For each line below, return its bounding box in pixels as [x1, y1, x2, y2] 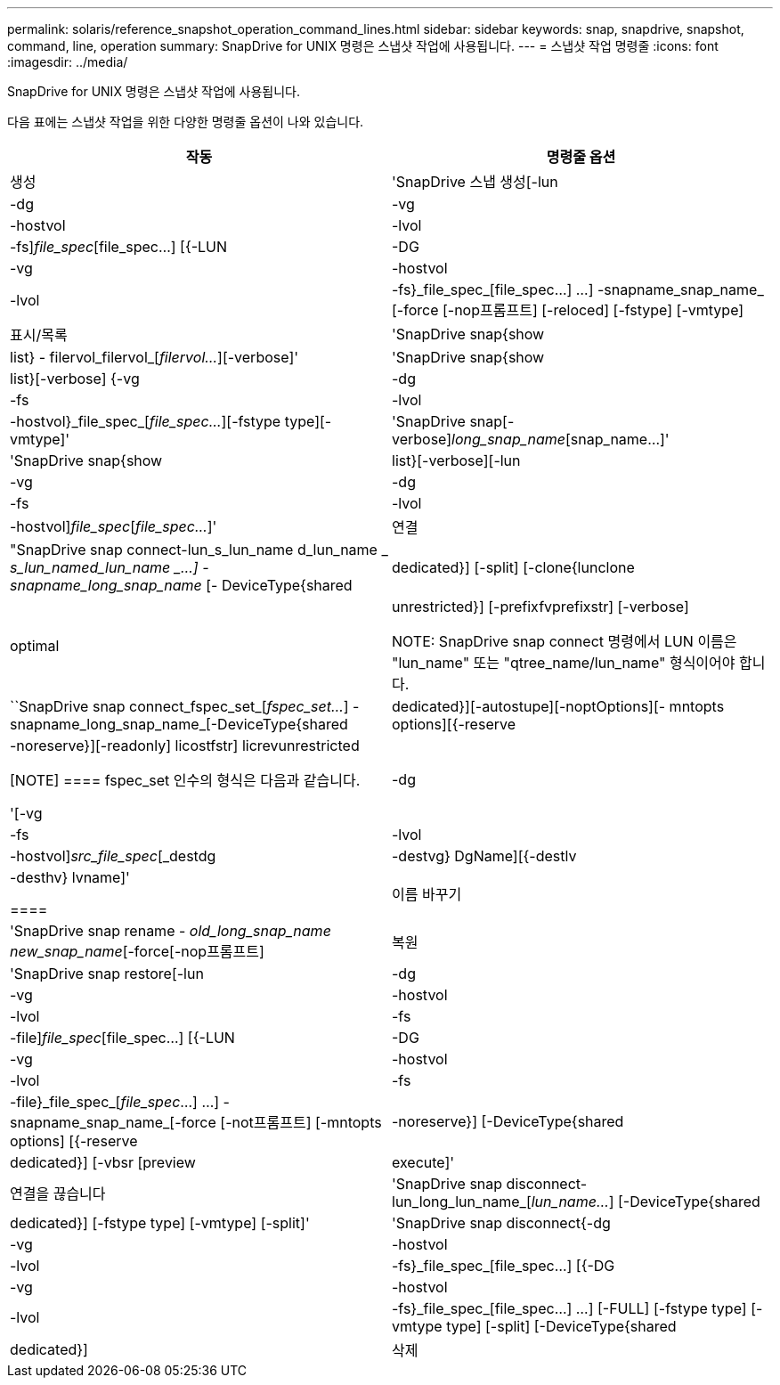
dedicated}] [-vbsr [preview [10, 1153, 196, 1171]
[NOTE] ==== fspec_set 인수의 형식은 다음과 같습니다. [10, 771, 361, 789]
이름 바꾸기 [392, 885, 462, 903]
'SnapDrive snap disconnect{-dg [392, 1214, 611, 1232]
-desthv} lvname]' [10, 868, 130, 886]
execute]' [392, 1153, 455, 1171]
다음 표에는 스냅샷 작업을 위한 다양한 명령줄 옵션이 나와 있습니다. [7, 114, 364, 129]
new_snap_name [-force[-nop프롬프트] [10, 942, 264, 960]
